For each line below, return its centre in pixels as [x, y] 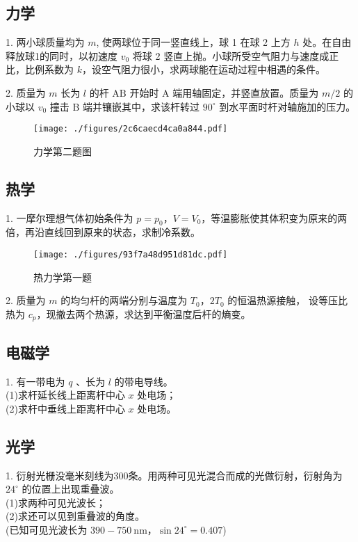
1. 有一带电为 [35, 381]
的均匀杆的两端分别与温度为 [124, 300]
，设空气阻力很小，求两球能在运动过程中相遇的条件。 [203, 69]
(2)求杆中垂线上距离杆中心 [65, 408]
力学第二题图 [63, 151]
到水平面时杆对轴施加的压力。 [287, 106]
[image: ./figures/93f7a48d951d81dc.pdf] [131, 255]
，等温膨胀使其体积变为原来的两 [274, 217]
